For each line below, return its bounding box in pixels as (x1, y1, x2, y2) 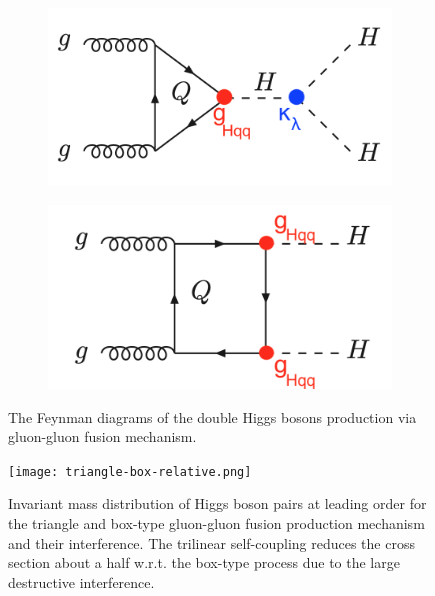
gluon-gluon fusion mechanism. (8, 426, 197, 447)
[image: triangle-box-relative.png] (8, 464, 252, 479)
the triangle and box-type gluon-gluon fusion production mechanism (8, 513, 425, 534)
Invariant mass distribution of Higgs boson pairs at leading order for (8, 493, 427, 514)
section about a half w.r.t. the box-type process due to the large (8, 552, 400, 573)
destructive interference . (8, 571, 155, 592)
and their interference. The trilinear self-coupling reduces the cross (8, 532, 415, 553)
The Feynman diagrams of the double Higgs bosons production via (8, 406, 417, 427)
